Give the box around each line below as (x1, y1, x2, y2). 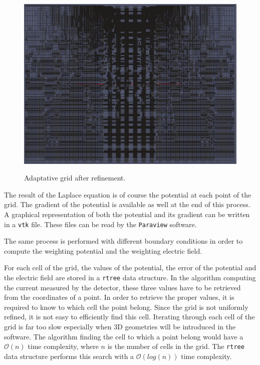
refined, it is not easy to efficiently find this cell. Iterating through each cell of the (4, 311, 255, 322)
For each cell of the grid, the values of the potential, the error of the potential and (4, 262, 256, 273)
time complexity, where (28, 341, 99, 351)
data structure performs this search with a (4, 350, 134, 361)
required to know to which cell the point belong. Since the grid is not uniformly (4, 301, 248, 312)
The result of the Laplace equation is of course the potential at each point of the (4, 189, 251, 200)
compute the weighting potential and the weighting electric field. (4, 245, 202, 256)
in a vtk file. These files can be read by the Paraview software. (4, 219, 197, 229)
